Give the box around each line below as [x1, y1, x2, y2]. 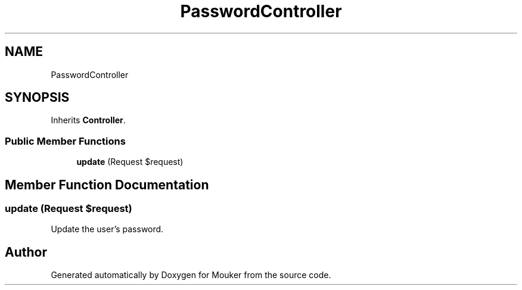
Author [5, 244, 47, 260]
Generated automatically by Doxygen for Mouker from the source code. [51, 270, 331, 280]
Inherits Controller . [51, 115, 126, 126]
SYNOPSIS [5, 90, 70, 105]
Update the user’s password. [51, 224, 164, 235]
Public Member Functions [5, 135, 126, 147]
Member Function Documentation [5, 177, 209, 192]
